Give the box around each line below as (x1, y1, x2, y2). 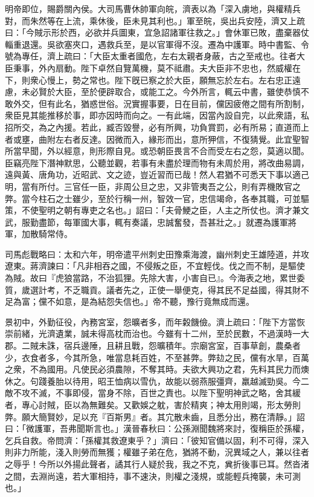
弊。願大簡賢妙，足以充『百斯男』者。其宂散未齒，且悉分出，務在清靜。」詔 (5, 410, 305, 423)
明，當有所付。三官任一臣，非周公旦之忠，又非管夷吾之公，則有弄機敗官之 (5, 180, 301, 192)
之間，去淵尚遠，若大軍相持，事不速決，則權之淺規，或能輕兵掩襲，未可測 (5, 469, 301, 482)
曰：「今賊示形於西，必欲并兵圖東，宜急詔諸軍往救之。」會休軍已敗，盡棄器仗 (5, 26, 309, 39)
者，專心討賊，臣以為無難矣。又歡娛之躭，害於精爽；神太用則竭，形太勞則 (5, 398, 301, 411)
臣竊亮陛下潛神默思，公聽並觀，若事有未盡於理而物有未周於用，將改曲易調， (5, 156, 309, 169)
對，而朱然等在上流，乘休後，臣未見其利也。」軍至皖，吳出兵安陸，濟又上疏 (5, 14, 305, 27)
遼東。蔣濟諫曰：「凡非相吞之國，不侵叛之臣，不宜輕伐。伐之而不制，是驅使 (5, 259, 305, 272)
